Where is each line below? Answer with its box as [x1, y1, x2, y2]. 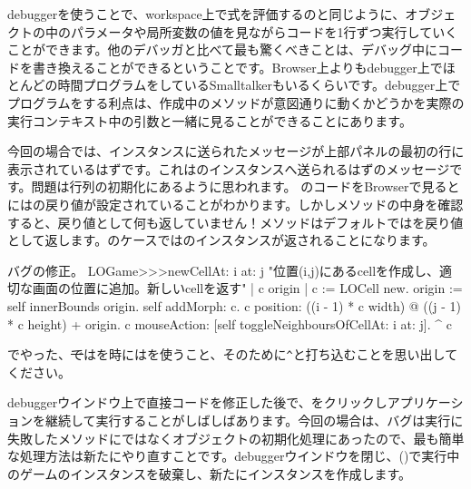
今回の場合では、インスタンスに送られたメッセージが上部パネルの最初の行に [7, 142, 465, 161]
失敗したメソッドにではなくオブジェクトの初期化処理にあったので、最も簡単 [7, 428, 465, 447]
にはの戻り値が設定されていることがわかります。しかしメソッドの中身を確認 [7, 194, 464, 213]
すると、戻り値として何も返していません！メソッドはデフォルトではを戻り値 [7, 212, 464, 231]
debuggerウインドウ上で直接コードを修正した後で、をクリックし [7, 393, 388, 412]
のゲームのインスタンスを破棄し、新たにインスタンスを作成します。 [7, 464, 412, 483]
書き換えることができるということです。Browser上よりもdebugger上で [32, 57, 443, 76]
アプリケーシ [387, 393, 464, 412]
